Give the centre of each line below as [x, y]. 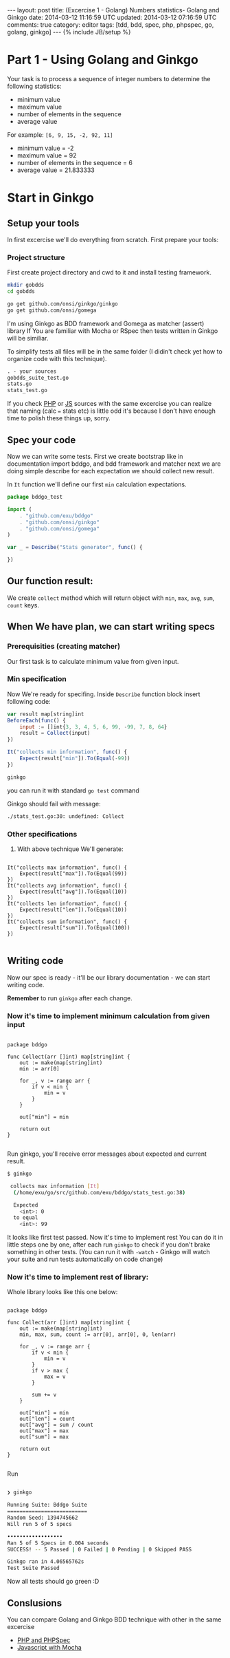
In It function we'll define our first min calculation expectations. [97, 484]
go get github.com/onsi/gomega [52, 310]
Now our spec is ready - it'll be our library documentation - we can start [109, 977]
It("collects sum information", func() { [67, 922]
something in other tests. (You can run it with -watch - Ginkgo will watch [109, 1252]
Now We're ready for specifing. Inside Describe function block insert [104, 694]
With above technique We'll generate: [70, 849]
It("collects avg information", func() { [67, 885]
